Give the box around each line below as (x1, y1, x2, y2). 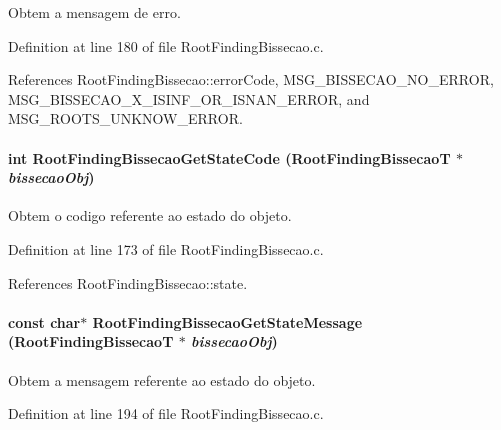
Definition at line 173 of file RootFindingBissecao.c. (8, 238, 324, 259)
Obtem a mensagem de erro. (8, 2, 181, 22)
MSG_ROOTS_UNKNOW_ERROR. (8, 108, 243, 129)
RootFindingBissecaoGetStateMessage (92, 311, 363, 332)
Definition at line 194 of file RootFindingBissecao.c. (8, 403, 324, 424)
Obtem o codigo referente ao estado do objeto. (8, 205, 292, 226)
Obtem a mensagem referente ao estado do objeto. (8, 369, 316, 390)
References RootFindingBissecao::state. (8, 272, 248, 293)
